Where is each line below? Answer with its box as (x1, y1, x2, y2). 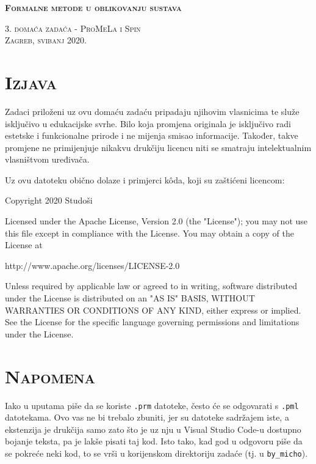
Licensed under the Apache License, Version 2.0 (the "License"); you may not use (5, 215, 308, 227)
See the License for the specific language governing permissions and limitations (5, 315, 300, 328)
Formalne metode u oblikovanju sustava (5, 1, 182, 13)
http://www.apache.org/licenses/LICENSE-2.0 (5, 259, 180, 271)
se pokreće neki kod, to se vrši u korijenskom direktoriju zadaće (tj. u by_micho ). (5, 446, 308, 459)
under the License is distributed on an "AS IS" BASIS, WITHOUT (5, 292, 255, 304)
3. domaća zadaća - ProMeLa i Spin (5, 21, 141, 34)
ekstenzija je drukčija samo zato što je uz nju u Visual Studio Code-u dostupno (5, 422, 301, 435)
